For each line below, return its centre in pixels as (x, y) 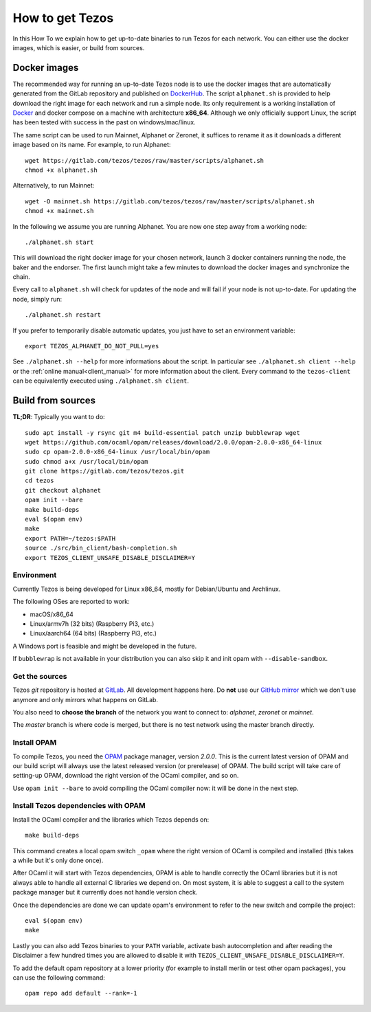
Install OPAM (35, 743)
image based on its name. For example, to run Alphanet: (92, 145)
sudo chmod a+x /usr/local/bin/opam (87, 461)
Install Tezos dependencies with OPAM (79, 806)
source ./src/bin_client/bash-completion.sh (101, 548)
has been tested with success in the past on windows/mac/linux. (104, 122)
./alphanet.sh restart (63, 315)
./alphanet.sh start (59, 242)
